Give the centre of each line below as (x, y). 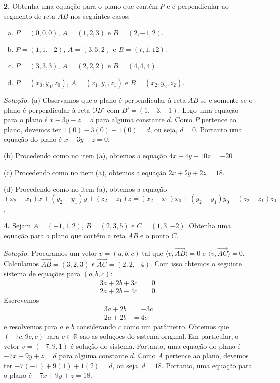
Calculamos (22, 263)
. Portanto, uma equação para (207, 365)
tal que (153, 253)
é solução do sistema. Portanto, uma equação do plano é (156, 346)
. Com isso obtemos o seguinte (196, 263)
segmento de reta (30, 16)
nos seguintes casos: (100, 16)
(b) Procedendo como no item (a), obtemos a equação (86, 155)
